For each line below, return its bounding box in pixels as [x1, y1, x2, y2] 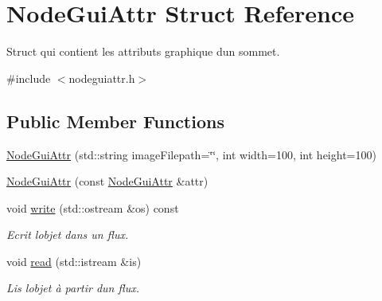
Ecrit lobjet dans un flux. [6, 226, 129, 243]
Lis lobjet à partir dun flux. [6, 279, 140, 296]
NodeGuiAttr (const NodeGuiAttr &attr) [6, 173, 209, 190]
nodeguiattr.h [68, 69, 135, 86]
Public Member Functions [6, 108, 224, 133]
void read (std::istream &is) [6, 252, 142, 269]
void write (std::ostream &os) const [6, 199, 179, 216]
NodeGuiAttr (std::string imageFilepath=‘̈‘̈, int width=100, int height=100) [6, 146, 376, 162]
